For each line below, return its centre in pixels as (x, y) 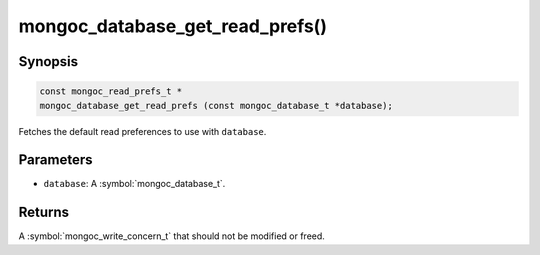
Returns (44, 212)
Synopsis (48, 61)
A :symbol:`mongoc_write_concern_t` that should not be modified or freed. (171, 236)
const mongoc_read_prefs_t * (111, 91)
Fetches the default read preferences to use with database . (142, 131)
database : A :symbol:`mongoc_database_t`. (134, 184)
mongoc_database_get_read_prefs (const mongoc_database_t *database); (216, 105)
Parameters (55, 160)
